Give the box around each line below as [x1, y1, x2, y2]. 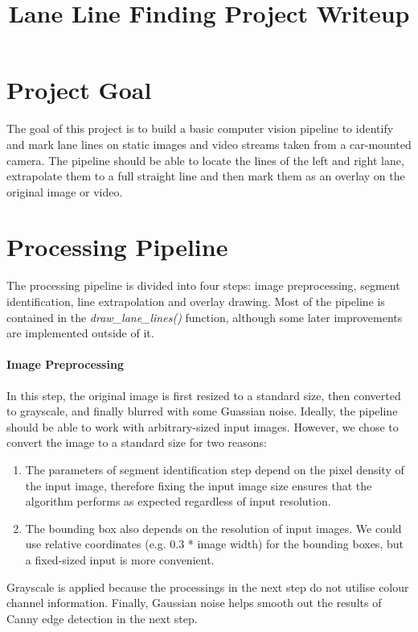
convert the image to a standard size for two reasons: [6, 434, 267, 451]
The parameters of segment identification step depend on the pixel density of [25, 461, 404, 477]
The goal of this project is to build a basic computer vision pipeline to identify [6, 120, 394, 137]
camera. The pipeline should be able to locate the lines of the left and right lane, [6, 151, 404, 168]
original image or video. [6, 183, 123, 200]
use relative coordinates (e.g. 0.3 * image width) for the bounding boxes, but [25, 535, 404, 552]
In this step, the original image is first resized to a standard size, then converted [6, 386, 401, 403]
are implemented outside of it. [6, 324, 154, 341]
